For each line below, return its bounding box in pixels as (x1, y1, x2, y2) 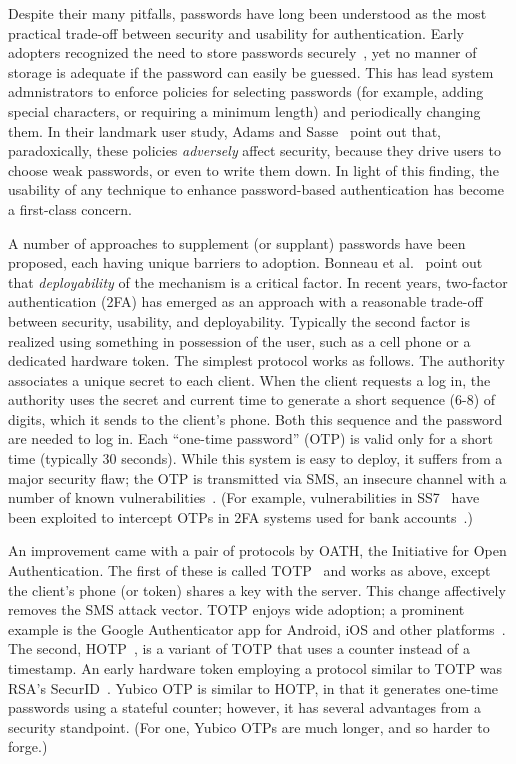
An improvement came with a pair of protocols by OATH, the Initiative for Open (8, 540, 507, 561)
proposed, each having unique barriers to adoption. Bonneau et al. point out (8, 252, 483, 273)
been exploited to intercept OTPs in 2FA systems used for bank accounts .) (8, 506, 473, 527)
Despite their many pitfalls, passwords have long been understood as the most (8, 3, 487, 23)
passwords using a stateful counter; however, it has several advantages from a (8, 697, 481, 718)
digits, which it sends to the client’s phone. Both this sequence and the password (8, 408, 503, 429)
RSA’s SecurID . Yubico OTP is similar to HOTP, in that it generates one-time (8, 677, 499, 698)
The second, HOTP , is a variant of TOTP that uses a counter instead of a (8, 638, 471, 659)
